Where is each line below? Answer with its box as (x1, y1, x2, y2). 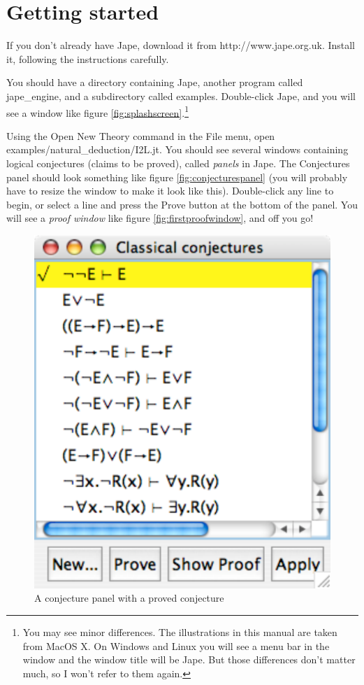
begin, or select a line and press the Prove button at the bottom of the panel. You (6, 197, 358, 211)
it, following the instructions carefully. (6, 51, 169, 66)
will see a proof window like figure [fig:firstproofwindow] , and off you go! (6, 211, 314, 225)
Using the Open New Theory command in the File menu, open (6, 128, 275, 143)
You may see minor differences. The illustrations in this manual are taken (22, 625, 337, 640)
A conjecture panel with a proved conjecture (34, 591, 224, 605)
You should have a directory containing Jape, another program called (6, 75, 303, 90)
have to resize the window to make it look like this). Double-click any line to (6, 183, 334, 198)
